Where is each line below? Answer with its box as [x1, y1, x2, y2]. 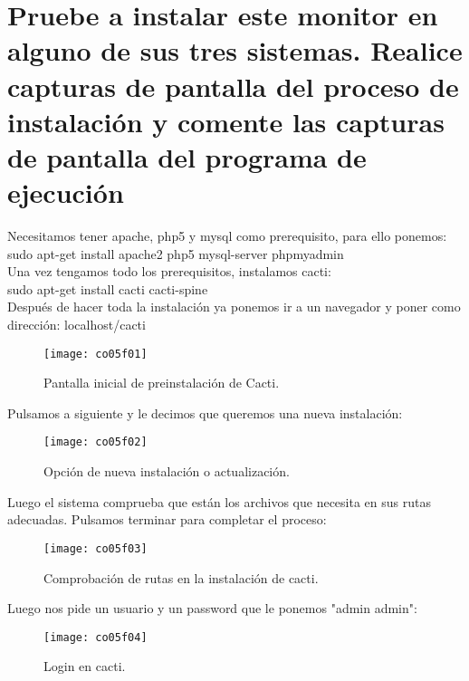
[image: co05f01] [43, 347, 148, 360]
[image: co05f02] [43, 436, 148, 449]
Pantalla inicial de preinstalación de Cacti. [43, 373, 280, 392]
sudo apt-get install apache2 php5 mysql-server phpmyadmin [7, 244, 344, 263]
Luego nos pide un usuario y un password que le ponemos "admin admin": [7, 599, 417, 618]
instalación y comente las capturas [7, 102, 445, 139]
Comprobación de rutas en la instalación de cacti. [43, 568, 319, 587]
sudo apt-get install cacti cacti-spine [7, 279, 208, 298]
